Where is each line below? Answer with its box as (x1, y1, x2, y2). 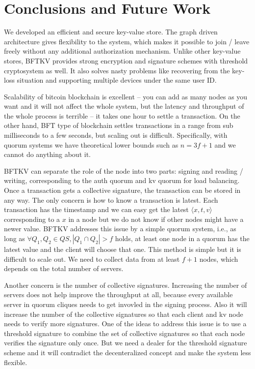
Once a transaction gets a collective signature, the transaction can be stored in (4, 185, 241, 195)
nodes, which (199, 253, 238, 264)
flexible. (4, 357, 27, 367)
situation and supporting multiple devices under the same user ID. (17, 75, 217, 85)
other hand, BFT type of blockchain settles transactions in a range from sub (4, 120, 233, 130)
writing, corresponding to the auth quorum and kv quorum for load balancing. (4, 175, 240, 185)
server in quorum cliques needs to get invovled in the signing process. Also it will (4, 299, 247, 309)
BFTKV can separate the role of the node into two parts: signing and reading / (4, 165, 243, 176)
